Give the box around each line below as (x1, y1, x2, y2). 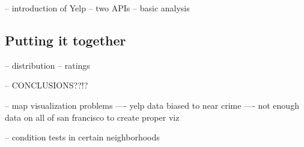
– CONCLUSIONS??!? (5, 79, 88, 91)
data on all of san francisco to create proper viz (5, 111, 180, 123)
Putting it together (5, 30, 126, 49)
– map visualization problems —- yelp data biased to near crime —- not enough (5, 99, 299, 111)
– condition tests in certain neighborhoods (5, 131, 160, 143)
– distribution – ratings (5, 59, 90, 71)
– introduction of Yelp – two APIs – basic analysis (5, 2, 190, 14)
